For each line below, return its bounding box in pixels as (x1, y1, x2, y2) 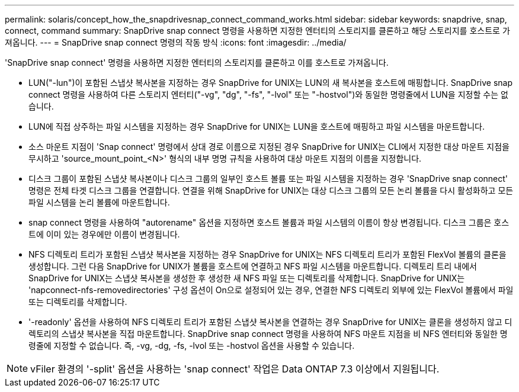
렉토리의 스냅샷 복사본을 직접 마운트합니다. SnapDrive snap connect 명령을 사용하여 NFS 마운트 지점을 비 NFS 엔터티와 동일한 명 (28, 329, 508, 339)
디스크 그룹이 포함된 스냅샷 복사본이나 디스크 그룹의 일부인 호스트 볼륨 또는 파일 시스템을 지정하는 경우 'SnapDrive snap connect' (28, 173, 508, 184)
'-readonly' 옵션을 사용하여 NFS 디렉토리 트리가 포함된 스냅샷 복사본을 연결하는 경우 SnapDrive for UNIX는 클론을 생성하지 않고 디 (28, 317, 512, 327)
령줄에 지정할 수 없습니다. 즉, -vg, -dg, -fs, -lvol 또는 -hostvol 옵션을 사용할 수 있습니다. (28, 340, 355, 351)
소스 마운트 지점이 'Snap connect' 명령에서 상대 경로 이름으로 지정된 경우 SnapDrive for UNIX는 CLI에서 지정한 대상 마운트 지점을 (28, 142, 510, 152)
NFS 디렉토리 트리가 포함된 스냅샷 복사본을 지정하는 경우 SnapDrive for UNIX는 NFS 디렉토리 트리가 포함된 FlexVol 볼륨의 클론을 (28, 249, 507, 259)
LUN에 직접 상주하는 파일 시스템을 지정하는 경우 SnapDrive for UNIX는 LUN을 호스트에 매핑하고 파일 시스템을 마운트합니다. (28, 121, 485, 131)
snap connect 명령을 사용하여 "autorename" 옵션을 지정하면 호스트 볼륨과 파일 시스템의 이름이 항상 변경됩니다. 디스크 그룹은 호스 (28, 217, 510, 227)
